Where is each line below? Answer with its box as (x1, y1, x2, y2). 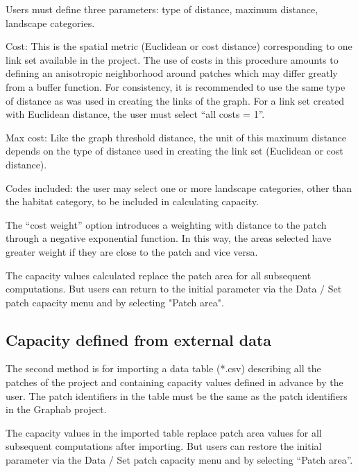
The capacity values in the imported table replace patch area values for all (6, 425, 322, 439)
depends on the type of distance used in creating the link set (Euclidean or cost (6, 143, 343, 158)
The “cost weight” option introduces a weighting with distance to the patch (6, 217, 327, 231)
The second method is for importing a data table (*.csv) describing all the (6, 361, 321, 376)
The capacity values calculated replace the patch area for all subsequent (6, 268, 312, 282)
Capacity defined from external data (6, 329, 272, 350)
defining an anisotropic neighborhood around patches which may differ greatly (6, 66, 338, 80)
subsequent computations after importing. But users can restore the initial (6, 439, 322, 453)
